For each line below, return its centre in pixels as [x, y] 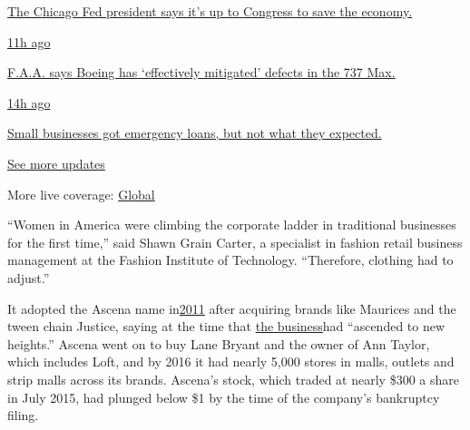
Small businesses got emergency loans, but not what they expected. [195, 133]
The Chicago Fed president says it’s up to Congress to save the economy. [210, 11]
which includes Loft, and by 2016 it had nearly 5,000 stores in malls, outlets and [231, 362]
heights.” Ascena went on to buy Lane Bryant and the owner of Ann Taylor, [219, 343]
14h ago [29, 102]
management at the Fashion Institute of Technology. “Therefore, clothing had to [230, 260]
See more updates [56, 163]
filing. [23, 415]
